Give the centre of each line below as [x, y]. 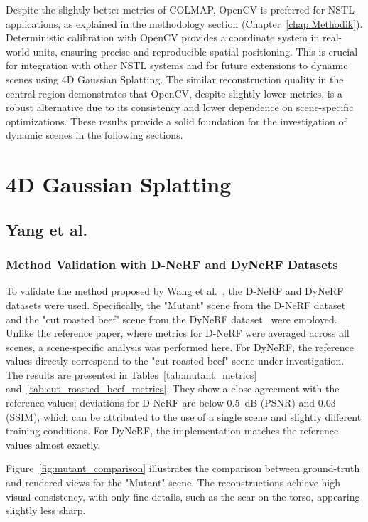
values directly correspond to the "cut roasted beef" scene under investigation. [175, 361]
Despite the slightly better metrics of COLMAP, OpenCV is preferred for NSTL [180, 9]
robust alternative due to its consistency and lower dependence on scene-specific [180, 107]
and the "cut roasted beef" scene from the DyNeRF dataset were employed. [172, 319]
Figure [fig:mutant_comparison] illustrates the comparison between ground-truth [183, 468]
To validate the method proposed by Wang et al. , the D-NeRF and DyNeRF [175, 291]
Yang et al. [47, 229]
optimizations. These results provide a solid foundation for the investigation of [176, 121]
